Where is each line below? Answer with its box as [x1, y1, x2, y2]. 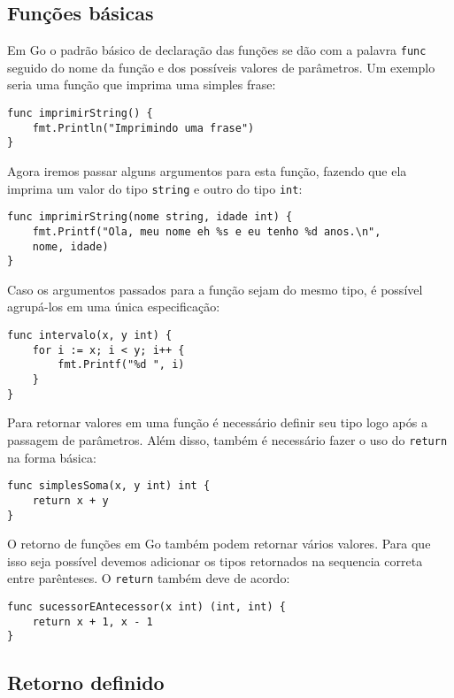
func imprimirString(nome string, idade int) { [7, 211, 293, 224]
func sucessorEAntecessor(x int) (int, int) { [7, 601, 286, 614]
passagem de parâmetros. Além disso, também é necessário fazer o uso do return [7, 430, 448, 449]
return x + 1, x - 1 [32, 615, 153, 628]
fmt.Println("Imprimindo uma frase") [32, 121, 255, 134]
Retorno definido [7, 669, 165, 696]
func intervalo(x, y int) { [7, 329, 173, 342]
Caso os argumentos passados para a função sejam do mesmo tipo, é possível [7, 280, 423, 298]
